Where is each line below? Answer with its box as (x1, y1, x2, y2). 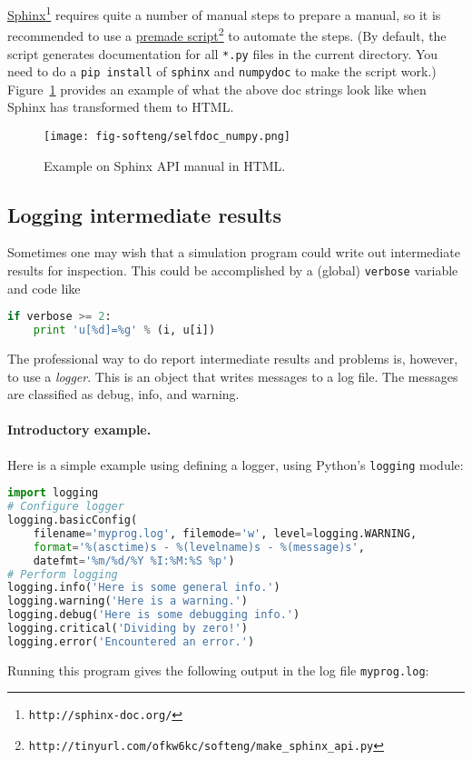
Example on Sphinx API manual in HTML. (44, 155, 286, 175)
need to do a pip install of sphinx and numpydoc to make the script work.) (7, 62, 437, 81)
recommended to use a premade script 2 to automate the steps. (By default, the (7, 24, 447, 45)
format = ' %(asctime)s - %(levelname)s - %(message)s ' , (33, 540, 365, 554)
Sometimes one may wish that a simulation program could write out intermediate (7, 243, 460, 262)
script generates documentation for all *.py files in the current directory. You (7, 44, 438, 63)
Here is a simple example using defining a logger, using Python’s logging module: (7, 455, 464, 474)
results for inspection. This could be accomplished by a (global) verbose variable (7, 261, 458, 280)
